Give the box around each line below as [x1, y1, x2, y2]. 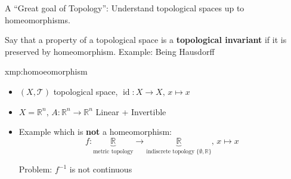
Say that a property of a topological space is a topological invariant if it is [5, 33, 287, 46]
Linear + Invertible [95, 105, 166, 118]
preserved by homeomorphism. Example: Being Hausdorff [5, 45, 215, 57]
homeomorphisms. [5, 13, 70, 26]
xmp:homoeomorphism [5, 65, 88, 78]
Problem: [18, 163, 52, 175]
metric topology [93, 148, 134, 155]
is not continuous [69, 163, 132, 175]
